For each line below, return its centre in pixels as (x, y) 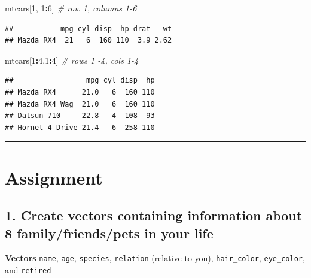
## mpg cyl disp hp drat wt (89, 28)
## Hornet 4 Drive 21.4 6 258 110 (80, 127)
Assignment (54, 177)
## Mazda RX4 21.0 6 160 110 (80, 92)
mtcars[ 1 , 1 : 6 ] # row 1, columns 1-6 (71, 8)
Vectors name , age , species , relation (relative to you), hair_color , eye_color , (155, 258)
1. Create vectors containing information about (154, 215)
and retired (28, 269)
